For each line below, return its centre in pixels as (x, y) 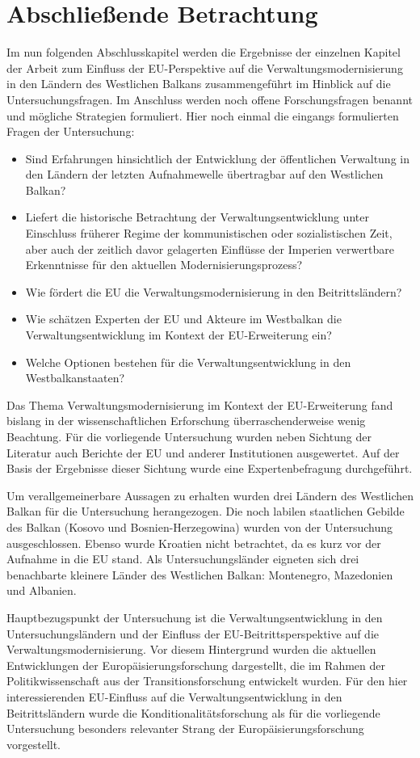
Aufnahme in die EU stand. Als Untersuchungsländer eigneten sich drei (183, 559)
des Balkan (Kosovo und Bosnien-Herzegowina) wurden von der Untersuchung (200, 526)
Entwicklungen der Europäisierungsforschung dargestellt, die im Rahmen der (196, 665)
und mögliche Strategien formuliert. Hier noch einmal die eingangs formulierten (203, 115)
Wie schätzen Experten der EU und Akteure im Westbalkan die (183, 319)
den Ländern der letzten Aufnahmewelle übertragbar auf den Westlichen (204, 174)
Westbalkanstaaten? (75, 378)
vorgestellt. (34, 744)
